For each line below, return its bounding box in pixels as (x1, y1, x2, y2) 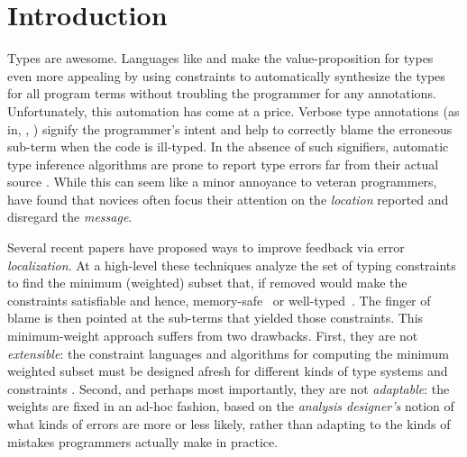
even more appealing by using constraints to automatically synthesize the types (7, 66, 445, 85)
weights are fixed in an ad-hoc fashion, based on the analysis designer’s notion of (7, 397, 454, 416)
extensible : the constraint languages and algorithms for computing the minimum (7, 343, 450, 362)
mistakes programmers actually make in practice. (7, 432, 279, 451)
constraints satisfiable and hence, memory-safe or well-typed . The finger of (7, 290, 431, 309)
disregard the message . (7, 207, 133, 226)
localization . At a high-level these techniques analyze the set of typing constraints (7, 255, 456, 274)
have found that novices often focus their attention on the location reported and (7, 189, 449, 208)
